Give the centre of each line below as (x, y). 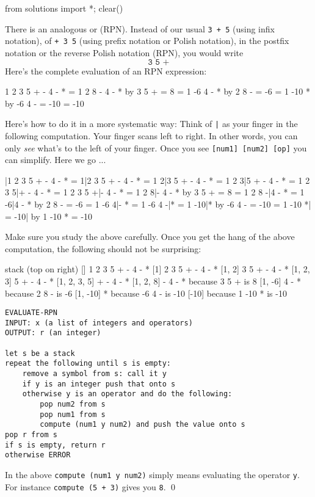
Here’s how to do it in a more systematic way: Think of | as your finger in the (151, 124)
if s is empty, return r (55, 445)
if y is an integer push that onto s (99, 384)
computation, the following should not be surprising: (103, 248)
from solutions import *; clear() (64, 8)
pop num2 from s (73, 404)
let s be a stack (40, 353)
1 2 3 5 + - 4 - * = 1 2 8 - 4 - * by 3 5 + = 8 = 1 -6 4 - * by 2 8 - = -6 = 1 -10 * (157, 91)
